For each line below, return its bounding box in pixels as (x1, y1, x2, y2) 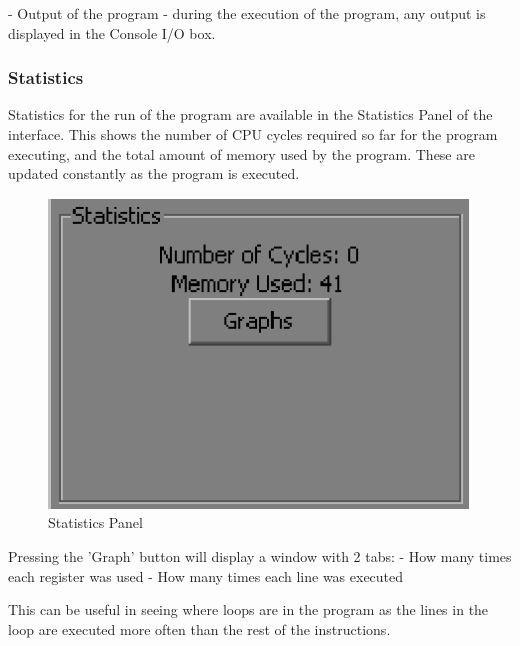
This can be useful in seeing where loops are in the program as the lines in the (8, 599, 489, 620)
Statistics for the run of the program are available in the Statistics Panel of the (8, 104, 493, 125)
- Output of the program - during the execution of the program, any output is (8, 3, 486, 23)
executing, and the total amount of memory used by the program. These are (8, 143, 475, 164)
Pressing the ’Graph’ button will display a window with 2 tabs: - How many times (8, 546, 512, 567)
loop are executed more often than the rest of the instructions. (8, 618, 391, 639)
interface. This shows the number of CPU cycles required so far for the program (8, 124, 498, 144)
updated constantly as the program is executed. (8, 163, 300, 184)
